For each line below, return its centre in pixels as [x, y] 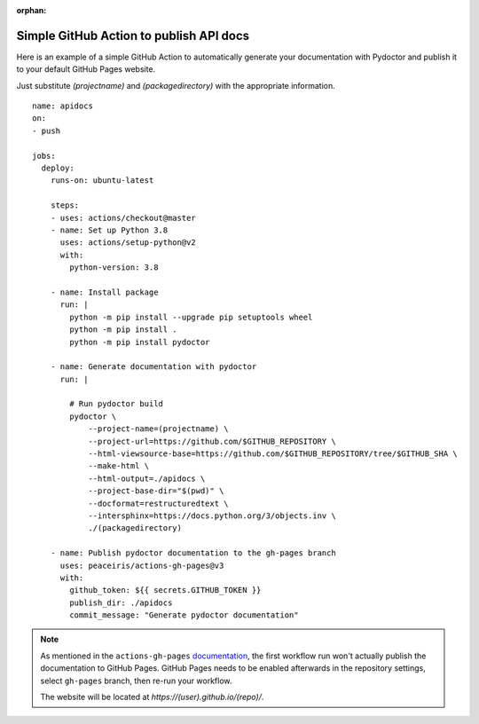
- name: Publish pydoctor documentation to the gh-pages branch [193, 553]
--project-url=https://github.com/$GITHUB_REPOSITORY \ [212, 441]
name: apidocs [63, 106]
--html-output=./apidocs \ [147, 478]
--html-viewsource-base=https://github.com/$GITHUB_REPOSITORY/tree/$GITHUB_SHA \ [273, 454]
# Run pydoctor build [117, 404]
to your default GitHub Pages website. [86, 69]
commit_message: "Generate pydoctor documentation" [184, 615]
